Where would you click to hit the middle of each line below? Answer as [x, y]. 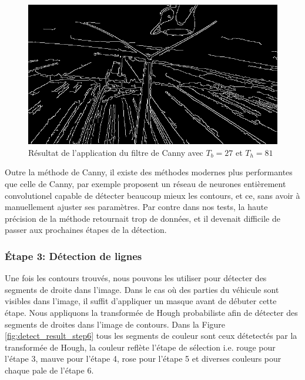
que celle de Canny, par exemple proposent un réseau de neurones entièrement [145, 184]
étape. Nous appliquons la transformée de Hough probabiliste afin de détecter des [151, 312]
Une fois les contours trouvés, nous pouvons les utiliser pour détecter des [136, 278]
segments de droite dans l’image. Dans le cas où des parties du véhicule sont [142, 289]
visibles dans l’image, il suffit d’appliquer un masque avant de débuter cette [141, 301]
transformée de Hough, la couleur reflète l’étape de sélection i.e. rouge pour [140, 347]
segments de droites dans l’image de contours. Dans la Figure [115, 324]
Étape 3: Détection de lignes [73, 256]
